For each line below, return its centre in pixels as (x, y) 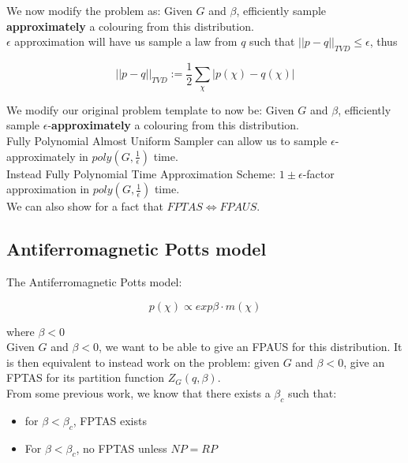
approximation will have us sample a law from (126, 41)
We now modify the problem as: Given (99, 10)
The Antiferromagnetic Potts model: (94, 282)
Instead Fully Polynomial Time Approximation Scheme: (141, 173)
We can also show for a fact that (85, 206)
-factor (318, 173)
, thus (384, 41)
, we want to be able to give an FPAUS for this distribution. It (251, 347)
